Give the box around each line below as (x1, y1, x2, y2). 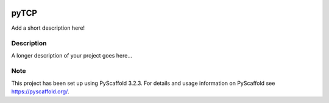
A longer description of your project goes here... (11, 51, 132, 59)
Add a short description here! (11, 24, 85, 32)
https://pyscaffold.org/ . (11, 88, 69, 95)
